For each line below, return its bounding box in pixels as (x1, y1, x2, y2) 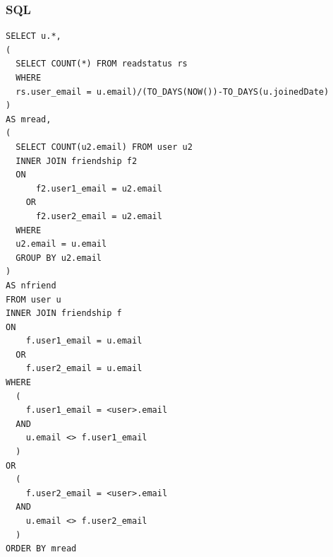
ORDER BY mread (6, 544, 77, 554)
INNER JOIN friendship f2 (16, 156, 138, 166)
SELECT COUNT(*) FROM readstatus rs (16, 59, 188, 69)
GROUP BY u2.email (16, 252, 102, 263)
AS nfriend (6, 280, 56, 291)
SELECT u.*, (6, 31, 61, 42)
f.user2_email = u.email (25, 363, 143, 374)
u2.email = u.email (16, 239, 107, 250)
